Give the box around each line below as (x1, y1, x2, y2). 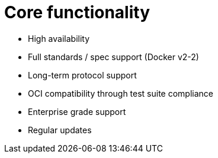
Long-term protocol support (28, 70, 137, 80)
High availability (28, 33, 90, 44)
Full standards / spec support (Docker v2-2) (28, 51, 199, 62)
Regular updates (28, 124, 92, 135)
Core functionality (4, 2, 150, 22)
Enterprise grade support (28, 106, 126, 117)
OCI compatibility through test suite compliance (28, 88, 214, 98)
